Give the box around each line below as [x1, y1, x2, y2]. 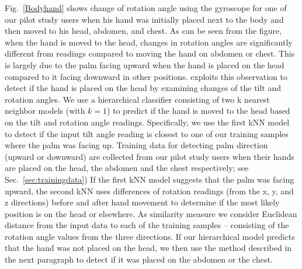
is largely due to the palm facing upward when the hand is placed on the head [5, 58, 284, 71]
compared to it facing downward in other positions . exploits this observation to [5, 70, 287, 82]
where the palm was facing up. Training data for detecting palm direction [5, 139, 268, 151]
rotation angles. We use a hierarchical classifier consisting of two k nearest [5, 93, 270, 105]
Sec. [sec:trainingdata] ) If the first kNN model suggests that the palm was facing [5, 173, 294, 185]
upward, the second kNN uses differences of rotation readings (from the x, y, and [5, 184, 294, 197]
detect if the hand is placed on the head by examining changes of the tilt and [5, 82, 282, 94]
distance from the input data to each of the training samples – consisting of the [5, 219, 289, 231]
